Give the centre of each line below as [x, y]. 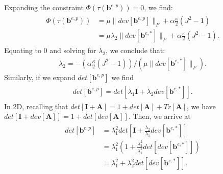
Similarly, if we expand [40, 77]
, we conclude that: [135, 50]
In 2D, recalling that [36, 106]
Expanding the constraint [44, 7]
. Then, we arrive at [159, 116]
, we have [201, 106]
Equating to [23, 50]
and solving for [73, 50]
